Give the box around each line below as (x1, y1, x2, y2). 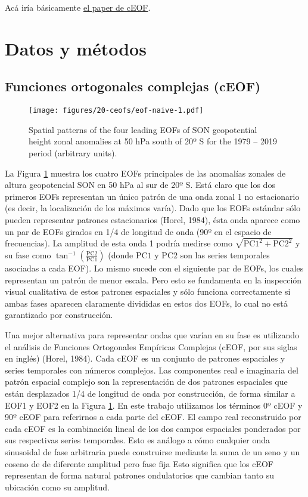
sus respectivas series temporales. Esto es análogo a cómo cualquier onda (5, 434, 270, 446)
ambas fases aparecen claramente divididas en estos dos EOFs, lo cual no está (5, 297, 288, 309)
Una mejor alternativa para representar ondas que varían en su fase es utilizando (5, 329, 300, 341)
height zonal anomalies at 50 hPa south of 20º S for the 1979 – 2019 (29, 135, 277, 147)
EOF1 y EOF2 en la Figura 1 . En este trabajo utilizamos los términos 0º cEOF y (5, 399, 303, 411)
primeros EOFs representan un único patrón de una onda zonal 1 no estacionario (5, 190, 300, 202)
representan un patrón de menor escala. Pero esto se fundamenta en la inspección (5, 273, 302, 286)
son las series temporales (180, 249, 270, 261)
